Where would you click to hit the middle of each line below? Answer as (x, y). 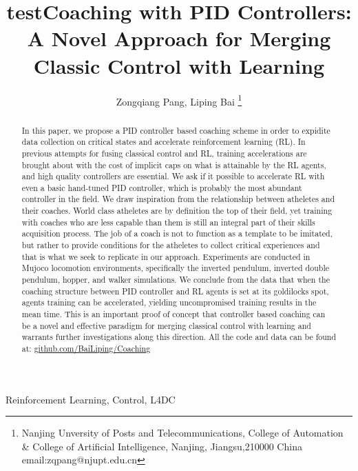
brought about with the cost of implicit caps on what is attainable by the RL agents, (174, 164)
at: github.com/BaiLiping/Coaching (86, 349)
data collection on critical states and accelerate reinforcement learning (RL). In (164, 142)
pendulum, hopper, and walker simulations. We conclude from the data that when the (176, 280)
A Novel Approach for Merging (179, 38)
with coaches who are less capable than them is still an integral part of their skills (168, 222)
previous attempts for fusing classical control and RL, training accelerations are (164, 153)
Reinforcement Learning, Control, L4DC (91, 399)
